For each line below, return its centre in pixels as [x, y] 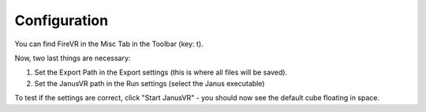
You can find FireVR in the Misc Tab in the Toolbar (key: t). [109, 44]
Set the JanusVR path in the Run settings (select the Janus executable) [149, 83]
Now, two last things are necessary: [73, 58]
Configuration [62, 20]
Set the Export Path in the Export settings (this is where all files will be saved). [161, 72]
